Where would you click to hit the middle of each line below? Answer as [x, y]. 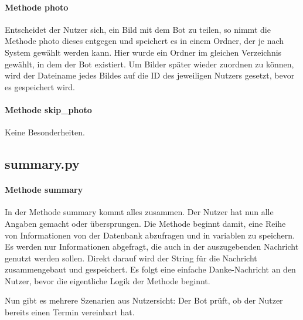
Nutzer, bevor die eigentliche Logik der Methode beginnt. [108, 280]
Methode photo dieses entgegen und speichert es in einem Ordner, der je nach [144, 41]
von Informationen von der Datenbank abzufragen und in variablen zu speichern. [150, 235]
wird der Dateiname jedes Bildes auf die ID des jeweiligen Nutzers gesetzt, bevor [150, 75]
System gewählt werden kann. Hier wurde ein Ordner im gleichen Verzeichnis [143, 52]
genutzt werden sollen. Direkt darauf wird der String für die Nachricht [131, 258]
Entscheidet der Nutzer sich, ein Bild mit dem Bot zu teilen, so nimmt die [138, 29]
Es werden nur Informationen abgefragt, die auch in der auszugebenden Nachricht [152, 246]
